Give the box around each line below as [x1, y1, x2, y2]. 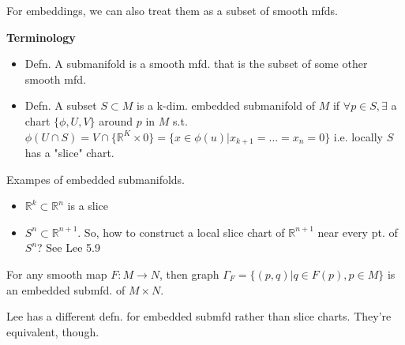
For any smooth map [6, 265, 107, 282]
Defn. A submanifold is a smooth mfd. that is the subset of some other [24, 55, 368, 72]
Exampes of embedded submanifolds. [6, 171, 186, 187]
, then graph [159, 265, 219, 282]
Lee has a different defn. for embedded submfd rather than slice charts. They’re [6, 308, 392, 324]
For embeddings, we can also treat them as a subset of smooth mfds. [6, 2, 338, 18]
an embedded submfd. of [6, 281, 126, 298]
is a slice [67, 197, 109, 214]
